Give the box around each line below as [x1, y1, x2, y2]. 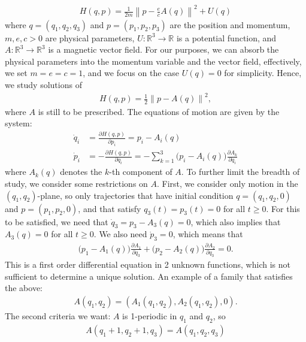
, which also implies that [190, 215, 281, 228]
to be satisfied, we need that [5, 215, 108, 228]
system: [5, 117, 32, 129]
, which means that [172, 228, 243, 240]
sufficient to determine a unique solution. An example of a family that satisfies [5, 270, 293, 282]
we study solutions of [5, 78, 82, 90]
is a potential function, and [176, 31, 277, 44]
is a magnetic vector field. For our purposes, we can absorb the [48, 43, 279, 56]
